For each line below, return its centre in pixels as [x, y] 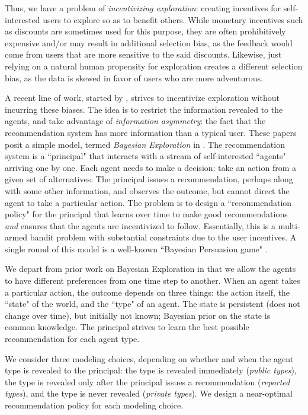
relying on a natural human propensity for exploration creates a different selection [154, 66]
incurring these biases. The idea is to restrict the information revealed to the [144, 109]
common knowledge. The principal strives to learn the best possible [127, 327]
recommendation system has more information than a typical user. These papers [151, 132]
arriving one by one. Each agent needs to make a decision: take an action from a [150, 167]
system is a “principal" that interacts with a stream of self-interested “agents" [145, 156]
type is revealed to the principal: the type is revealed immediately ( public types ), [151, 370]
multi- [289, 225]
